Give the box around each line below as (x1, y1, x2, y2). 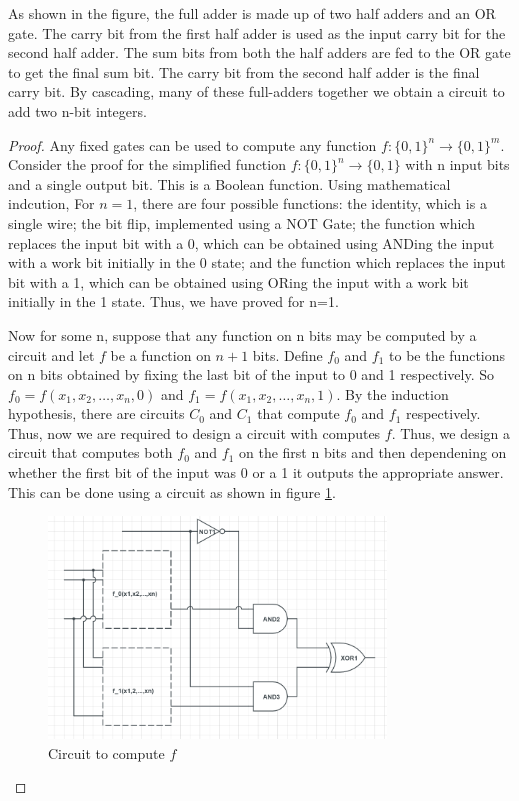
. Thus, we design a (391, 422, 511, 443)
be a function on (110, 344, 211, 365)
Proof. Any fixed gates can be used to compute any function (8, 134, 377, 155)
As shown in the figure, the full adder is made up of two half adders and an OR (8, 3, 496, 23)
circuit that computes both (8, 442, 173, 463)
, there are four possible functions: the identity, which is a (133, 193, 487, 214)
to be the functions (389, 344, 506, 365)
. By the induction (336, 383, 449, 404)
